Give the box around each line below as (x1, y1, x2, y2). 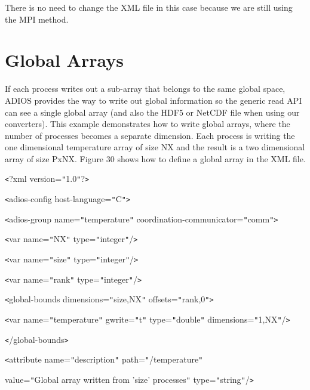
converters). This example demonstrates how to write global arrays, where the (5, 117, 290, 130)
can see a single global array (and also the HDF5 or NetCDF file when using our (5, 106, 300, 118)
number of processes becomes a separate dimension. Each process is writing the (5, 129, 295, 141)
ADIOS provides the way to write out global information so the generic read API (5, 94, 302, 106)
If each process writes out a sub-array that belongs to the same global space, (5, 82, 286, 95)
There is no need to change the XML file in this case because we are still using (5, 1, 293, 13)
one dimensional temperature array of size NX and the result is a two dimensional (5, 141, 305, 153)
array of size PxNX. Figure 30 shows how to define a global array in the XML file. (5, 152, 306, 165)
